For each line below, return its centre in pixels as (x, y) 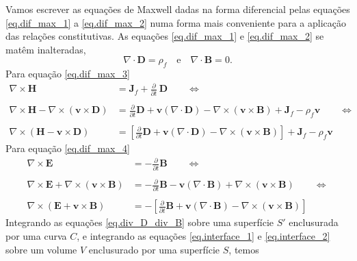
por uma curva (36, 236)
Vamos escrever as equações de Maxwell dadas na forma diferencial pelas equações (178, 9)
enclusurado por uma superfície (154, 249)
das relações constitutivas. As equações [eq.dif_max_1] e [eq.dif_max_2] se (165, 36)
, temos (244, 249)
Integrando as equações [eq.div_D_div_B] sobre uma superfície (140, 222)
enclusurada (314, 222)
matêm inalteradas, (46, 49)
